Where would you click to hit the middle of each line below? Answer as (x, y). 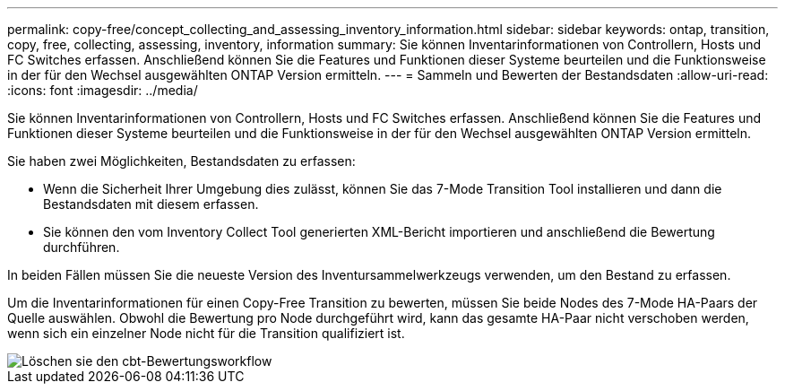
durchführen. (82, 247)
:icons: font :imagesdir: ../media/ (103, 90)
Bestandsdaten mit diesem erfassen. (151, 204)
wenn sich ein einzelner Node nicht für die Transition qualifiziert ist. (206, 333)
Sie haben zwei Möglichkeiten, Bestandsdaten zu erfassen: (181, 161)
